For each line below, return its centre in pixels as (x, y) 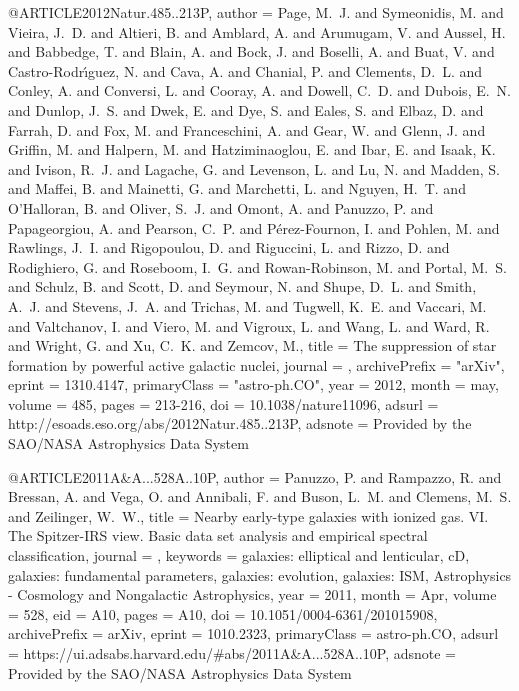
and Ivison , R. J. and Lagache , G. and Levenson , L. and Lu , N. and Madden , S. (254, 168)
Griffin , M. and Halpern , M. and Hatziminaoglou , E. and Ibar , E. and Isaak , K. (252, 149)
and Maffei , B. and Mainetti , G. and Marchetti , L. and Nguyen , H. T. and (237, 188)
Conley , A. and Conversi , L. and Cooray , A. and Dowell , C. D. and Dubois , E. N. (259, 90)
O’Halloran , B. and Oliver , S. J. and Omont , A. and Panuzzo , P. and (221, 207)
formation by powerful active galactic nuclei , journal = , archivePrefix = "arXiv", (256, 364)
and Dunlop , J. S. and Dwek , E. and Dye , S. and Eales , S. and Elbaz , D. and (246, 109)
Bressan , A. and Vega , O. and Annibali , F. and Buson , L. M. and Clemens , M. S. (260, 496)
